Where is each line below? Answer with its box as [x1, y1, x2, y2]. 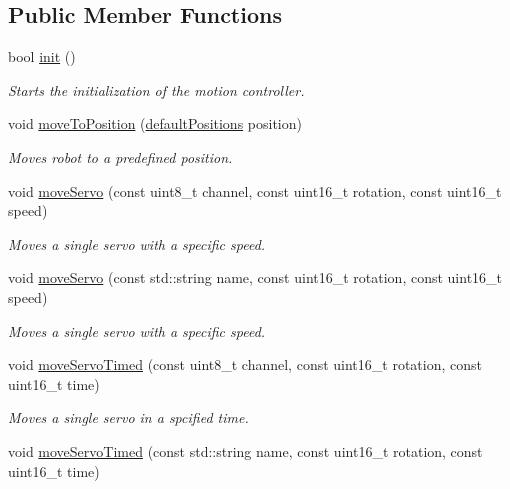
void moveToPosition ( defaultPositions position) [8, 113, 302, 134]
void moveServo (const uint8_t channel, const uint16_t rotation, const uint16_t [8, 180, 502, 201]
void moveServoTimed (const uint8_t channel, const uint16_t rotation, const [8, 354, 482, 375]
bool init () [8, 46, 76, 67]
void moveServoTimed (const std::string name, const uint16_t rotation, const [8, 440, 483, 461]
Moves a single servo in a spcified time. [8, 407, 249, 428]
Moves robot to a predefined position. [8, 146, 233, 167]
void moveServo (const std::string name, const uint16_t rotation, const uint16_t [8, 267, 503, 288]
